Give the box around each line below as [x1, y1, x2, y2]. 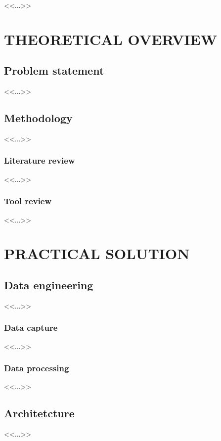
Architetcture [4, 405, 75, 421]
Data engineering [4, 277, 93, 292]
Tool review [4, 195, 52, 207]
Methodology [4, 110, 73, 126]
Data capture [4, 321, 58, 334]
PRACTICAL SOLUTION [4, 243, 190, 264]
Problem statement [4, 63, 104, 78]
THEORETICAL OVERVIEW [4, 29, 217, 49]
